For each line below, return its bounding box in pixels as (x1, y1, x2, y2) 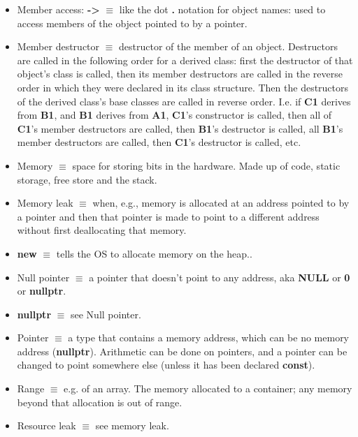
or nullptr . (17, 283, 66, 298)
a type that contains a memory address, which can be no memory (68, 330, 350, 345)
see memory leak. (95, 418, 169, 433)
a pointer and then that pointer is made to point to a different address (17, 209, 320, 223)
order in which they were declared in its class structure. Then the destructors (17, 80, 349, 94)
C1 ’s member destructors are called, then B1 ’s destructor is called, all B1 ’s (17, 121, 343, 135)
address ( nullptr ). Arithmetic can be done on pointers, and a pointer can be (17, 343, 348, 358)
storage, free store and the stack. (17, 172, 157, 186)
